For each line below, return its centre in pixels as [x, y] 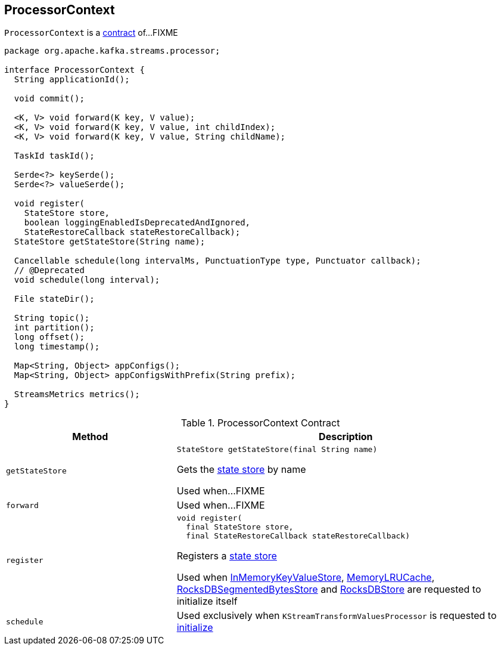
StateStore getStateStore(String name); [110, 242]
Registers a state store [227, 556]
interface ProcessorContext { [75, 70]
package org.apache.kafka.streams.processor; [112, 51]
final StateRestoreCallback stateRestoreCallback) [298, 536]
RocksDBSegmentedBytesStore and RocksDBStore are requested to [329, 589]
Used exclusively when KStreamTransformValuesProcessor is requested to [337, 616]
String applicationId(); [72, 80]
